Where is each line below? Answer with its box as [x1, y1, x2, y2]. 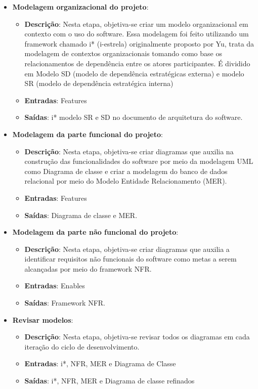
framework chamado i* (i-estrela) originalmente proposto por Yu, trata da [24, 38, 254, 49]
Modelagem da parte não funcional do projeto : [12, 227, 179, 237]
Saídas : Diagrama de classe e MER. [24, 209, 138, 220]
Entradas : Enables [24, 280, 85, 291]
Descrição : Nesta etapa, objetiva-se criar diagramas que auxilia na [24, 146, 234, 156]
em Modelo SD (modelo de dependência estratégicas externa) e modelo [24, 68, 244, 78]
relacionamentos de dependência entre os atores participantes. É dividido [24, 58, 250, 68]
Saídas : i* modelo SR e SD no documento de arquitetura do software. [24, 112, 243, 122]
